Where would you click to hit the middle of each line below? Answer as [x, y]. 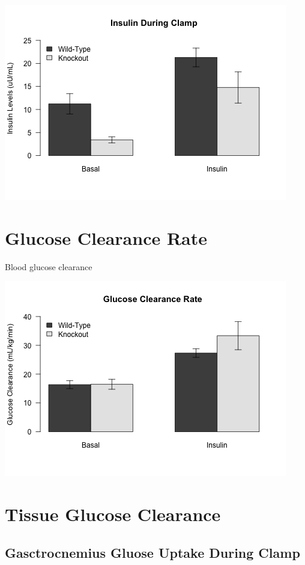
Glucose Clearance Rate [106, 237]
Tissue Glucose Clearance [113, 514]
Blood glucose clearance [49, 266]
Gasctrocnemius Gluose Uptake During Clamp [152, 552]
